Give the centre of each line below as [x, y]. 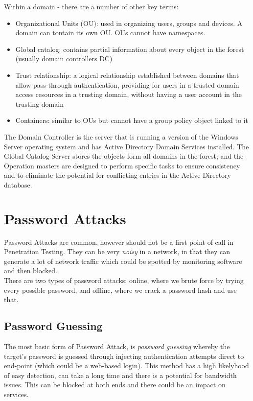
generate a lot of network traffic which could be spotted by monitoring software [123, 261]
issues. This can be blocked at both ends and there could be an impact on [115, 385]
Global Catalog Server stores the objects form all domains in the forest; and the [124, 156]
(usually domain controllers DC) [64, 59]
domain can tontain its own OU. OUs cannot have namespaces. [110, 33]
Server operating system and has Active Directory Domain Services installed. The [126, 146]
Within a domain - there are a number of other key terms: [91, 6]
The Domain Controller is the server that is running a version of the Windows [121, 136]
